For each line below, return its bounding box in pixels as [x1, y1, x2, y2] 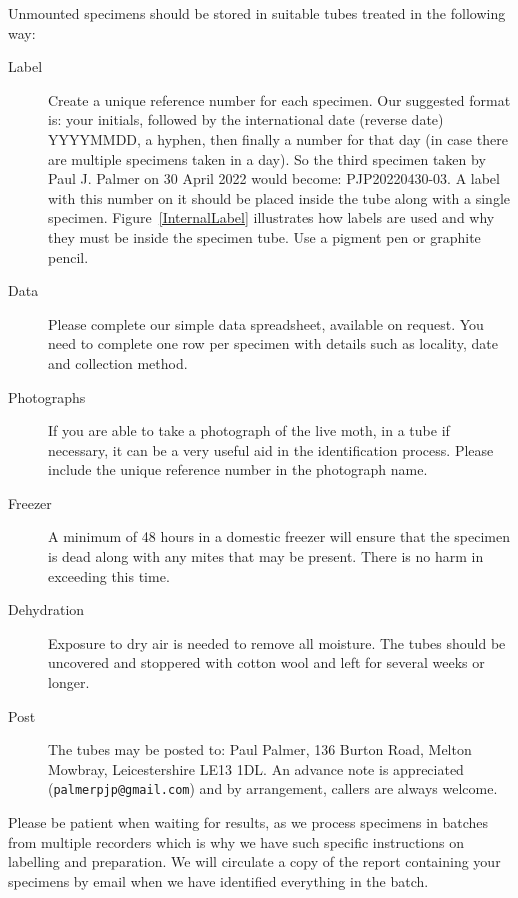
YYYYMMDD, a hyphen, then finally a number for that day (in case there [48, 128, 508, 149]
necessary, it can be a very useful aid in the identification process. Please [48, 439, 494, 460]
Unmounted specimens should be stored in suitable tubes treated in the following [8, 3, 506, 23]
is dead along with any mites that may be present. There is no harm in [48, 546, 484, 567]
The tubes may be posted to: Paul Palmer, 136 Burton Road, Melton [48, 739, 472, 760]
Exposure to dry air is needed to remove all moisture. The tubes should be [48, 632, 506, 653]
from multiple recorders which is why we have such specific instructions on [8, 831, 465, 852]
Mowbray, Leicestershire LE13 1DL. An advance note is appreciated [48, 758, 464, 779]
